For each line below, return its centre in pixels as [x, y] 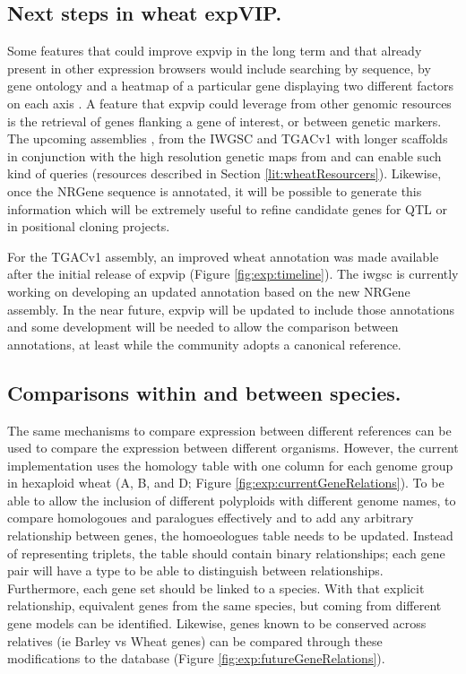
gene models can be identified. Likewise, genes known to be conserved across [217, 623]
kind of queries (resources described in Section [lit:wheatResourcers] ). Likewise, [224, 173]
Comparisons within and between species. [204, 392]
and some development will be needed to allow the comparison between [203, 327]
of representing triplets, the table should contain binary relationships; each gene [226, 553]
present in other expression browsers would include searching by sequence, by [219, 68]
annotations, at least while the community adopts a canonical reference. [204, 344]
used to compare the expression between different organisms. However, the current [233, 448]
